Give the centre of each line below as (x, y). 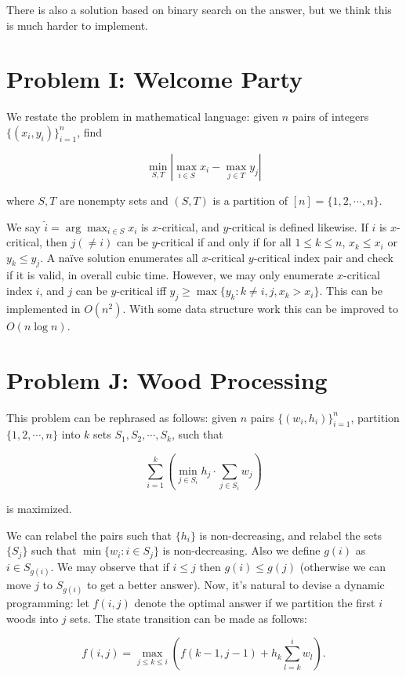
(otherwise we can (343, 566)
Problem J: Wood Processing (167, 379)
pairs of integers (330, 116)
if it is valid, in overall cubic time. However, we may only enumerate (170, 275)
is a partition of (250, 200)
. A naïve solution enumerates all (119, 257)
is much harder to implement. (77, 25)
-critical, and (189, 226)
